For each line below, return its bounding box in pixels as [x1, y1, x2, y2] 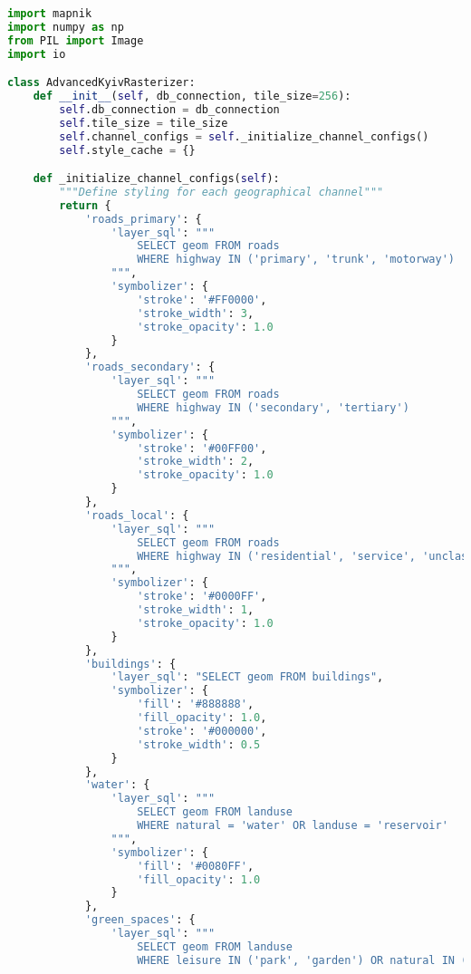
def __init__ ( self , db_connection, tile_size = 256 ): [33, 90, 351, 103]
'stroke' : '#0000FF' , [137, 590, 267, 603]
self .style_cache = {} [59, 143, 196, 157]
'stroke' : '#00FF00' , [137, 441, 267, 455]
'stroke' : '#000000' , [137, 724, 267, 738]
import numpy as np [7, 20, 124, 34]
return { [59, 198, 111, 212]
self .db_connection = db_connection [59, 102, 280, 116]
